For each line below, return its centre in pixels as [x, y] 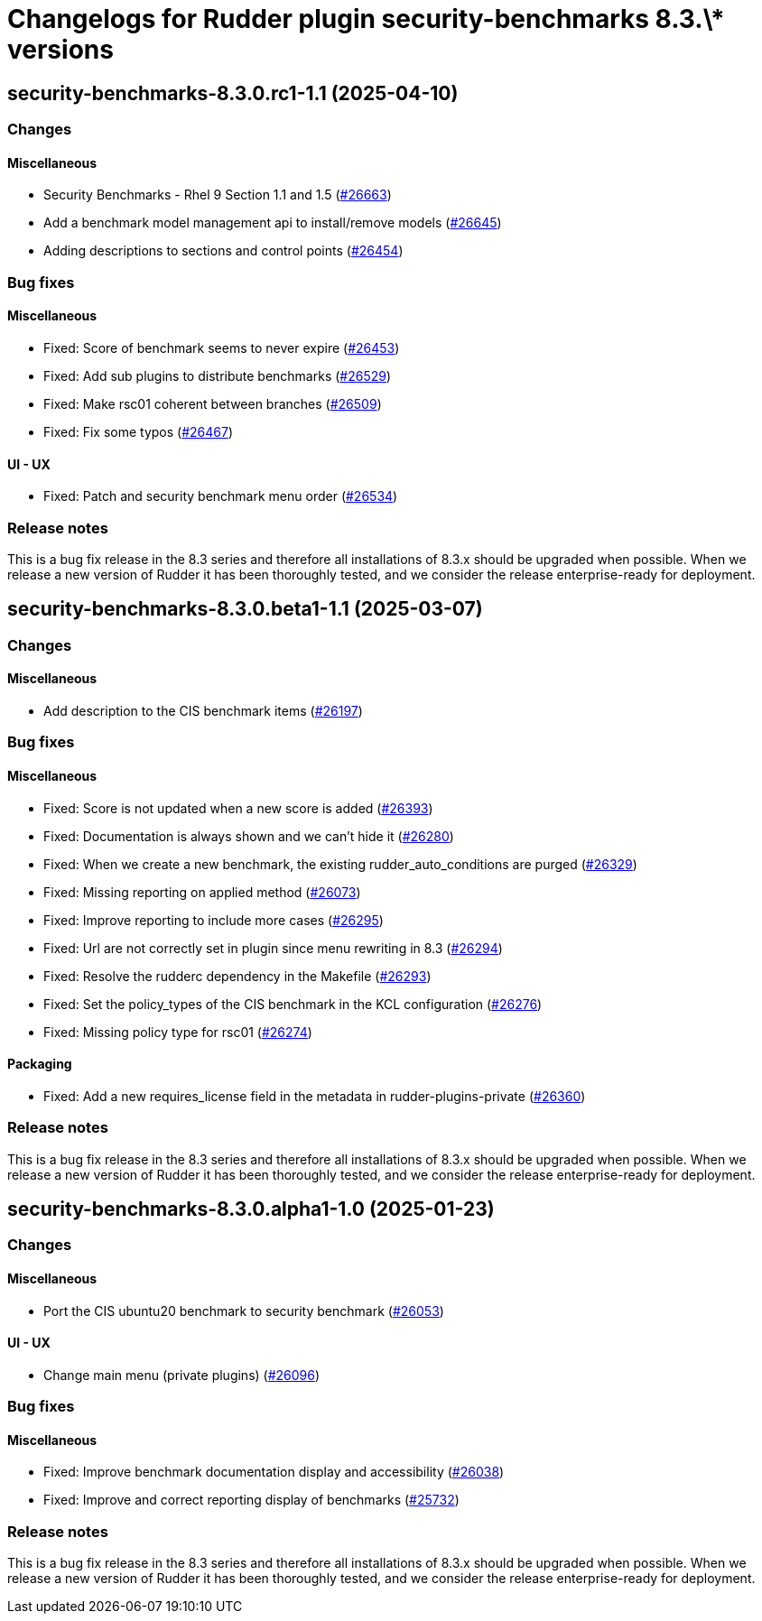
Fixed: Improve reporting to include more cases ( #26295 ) [214, 920]
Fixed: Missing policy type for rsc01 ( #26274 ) [178, 1032]
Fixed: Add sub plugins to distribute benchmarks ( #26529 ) [218, 375]
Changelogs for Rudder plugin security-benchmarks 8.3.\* [366, 19]
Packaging [40, 1064]
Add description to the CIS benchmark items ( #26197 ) [203, 711]
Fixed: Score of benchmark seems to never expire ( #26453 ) [222, 347]
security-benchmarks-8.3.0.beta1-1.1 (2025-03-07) [245, 609]
